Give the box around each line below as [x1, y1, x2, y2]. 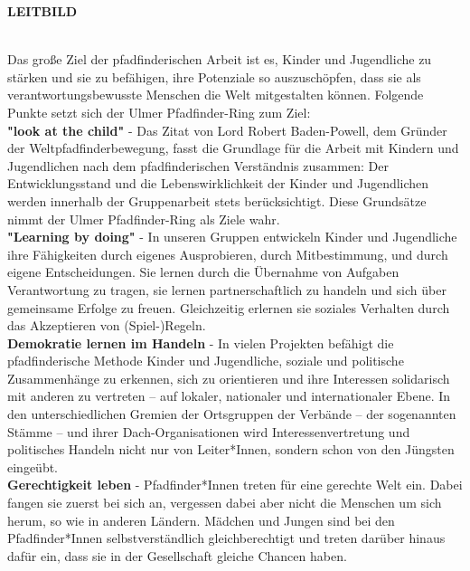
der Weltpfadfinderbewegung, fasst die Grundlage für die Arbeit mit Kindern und [7, 138, 459, 157]
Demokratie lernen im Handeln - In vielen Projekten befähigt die [7, 333, 394, 352]
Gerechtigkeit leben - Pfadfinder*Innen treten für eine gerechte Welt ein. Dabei [7, 475, 463, 494]
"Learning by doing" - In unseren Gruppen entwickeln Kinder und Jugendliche [7, 227, 457, 246]
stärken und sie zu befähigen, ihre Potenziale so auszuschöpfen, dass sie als [7, 67, 421, 86]
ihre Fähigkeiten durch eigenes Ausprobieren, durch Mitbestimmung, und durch [7, 244, 448, 263]
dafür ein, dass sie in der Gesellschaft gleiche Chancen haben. [7, 546, 347, 565]
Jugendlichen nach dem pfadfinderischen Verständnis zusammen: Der [7, 156, 390, 175]
